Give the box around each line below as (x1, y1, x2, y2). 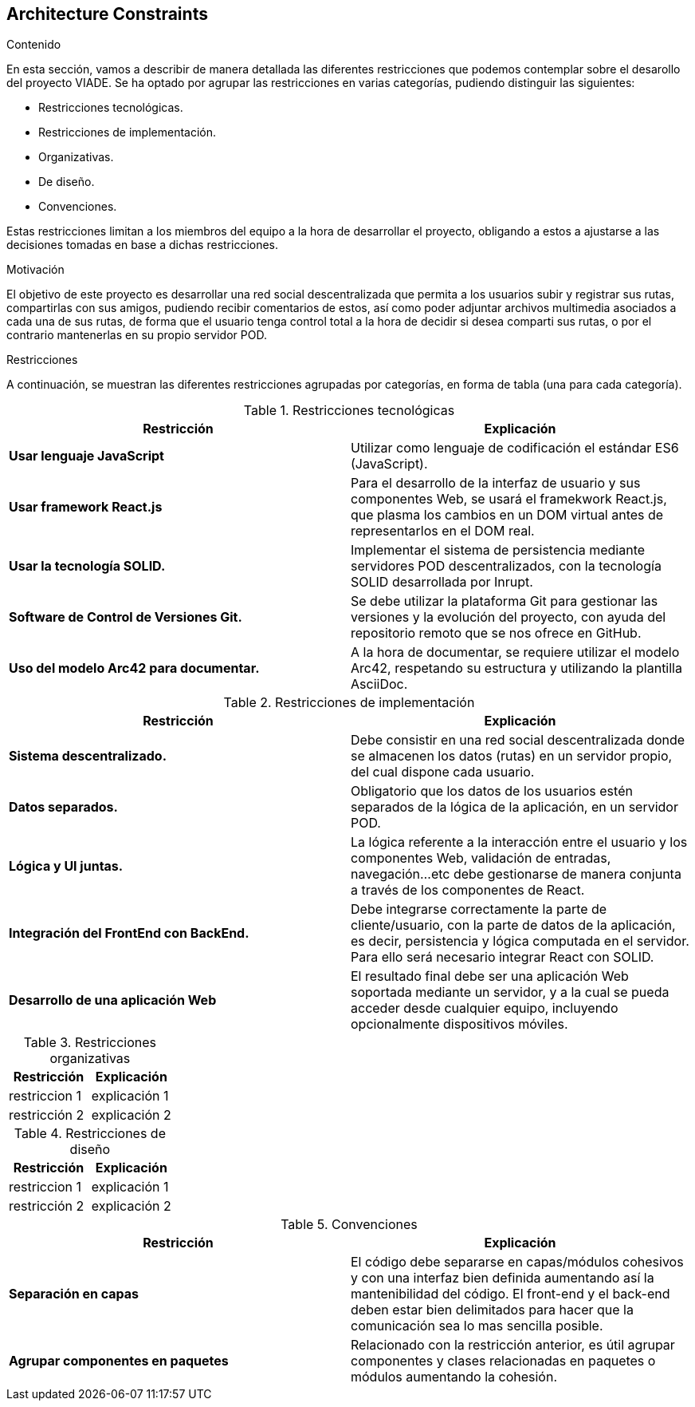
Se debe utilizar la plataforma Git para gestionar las (351, 593, 658, 610)
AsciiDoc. (351, 676, 408, 693)
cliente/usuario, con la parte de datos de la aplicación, (351, 917, 676, 934)
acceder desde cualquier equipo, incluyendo (351, 1000, 618, 1017)
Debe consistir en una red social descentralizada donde (351, 732, 685, 749)
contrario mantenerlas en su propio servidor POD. (6, 328, 267, 342)
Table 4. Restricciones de (14, 1125, 166, 1142)
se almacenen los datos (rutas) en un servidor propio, (351, 748, 673, 765)
